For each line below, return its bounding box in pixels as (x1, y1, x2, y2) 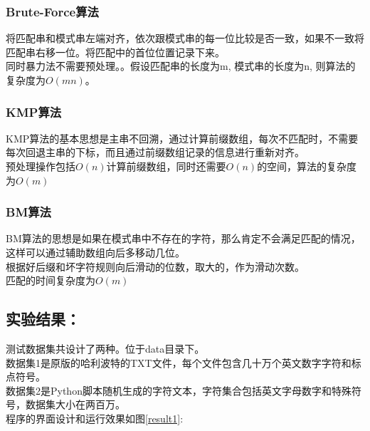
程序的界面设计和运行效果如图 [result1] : (6, 410, 184, 425)
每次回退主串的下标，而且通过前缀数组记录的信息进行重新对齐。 (6, 145, 305, 160)
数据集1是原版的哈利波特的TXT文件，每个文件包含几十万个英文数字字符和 (6, 355, 351, 370)
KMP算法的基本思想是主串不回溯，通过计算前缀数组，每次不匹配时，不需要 (6, 130, 359, 145)
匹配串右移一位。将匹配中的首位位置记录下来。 (6, 44, 225, 59)
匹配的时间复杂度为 (6, 273, 95, 288)
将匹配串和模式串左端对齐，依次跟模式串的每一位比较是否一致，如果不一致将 (6, 31, 364, 46)
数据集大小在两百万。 (25, 397, 125, 412)
